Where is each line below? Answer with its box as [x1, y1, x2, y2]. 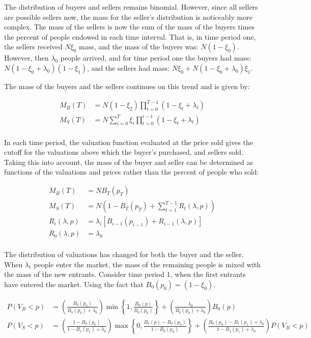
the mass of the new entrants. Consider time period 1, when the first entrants [4, 269, 246, 279]
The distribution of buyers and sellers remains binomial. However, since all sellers [4, 2, 258, 12]
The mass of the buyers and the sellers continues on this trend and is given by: [4, 80, 250, 91]
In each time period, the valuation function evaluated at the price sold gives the [4, 136, 253, 147]
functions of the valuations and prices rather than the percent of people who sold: [4, 166, 259, 177]
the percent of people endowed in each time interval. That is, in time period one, [4, 31, 256, 42]
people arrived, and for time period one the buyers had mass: [60, 52, 251, 63]
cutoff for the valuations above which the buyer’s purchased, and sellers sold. [4, 147, 244, 157]
